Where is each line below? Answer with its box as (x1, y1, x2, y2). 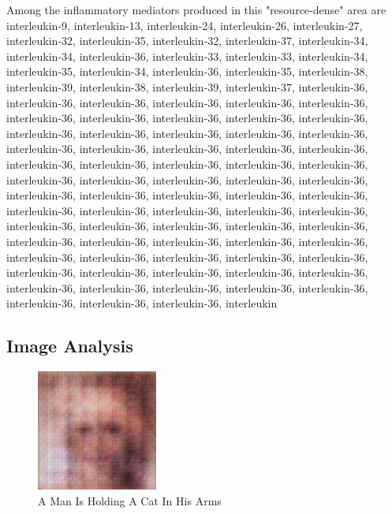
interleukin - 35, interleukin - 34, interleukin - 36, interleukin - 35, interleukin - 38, (6, 63, 368, 80)
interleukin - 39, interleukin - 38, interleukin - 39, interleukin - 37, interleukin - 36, (6, 78, 368, 95)
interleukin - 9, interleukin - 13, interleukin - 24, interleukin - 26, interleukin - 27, (6, 17, 363, 33)
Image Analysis (6, 333, 133, 358)
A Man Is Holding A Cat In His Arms (38, 492, 222, 508)
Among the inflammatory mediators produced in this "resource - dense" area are (6, 2, 386, 17)
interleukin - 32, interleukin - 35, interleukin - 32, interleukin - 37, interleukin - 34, (6, 32, 368, 49)
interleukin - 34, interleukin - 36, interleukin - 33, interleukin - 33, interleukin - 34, (6, 47, 368, 64)
